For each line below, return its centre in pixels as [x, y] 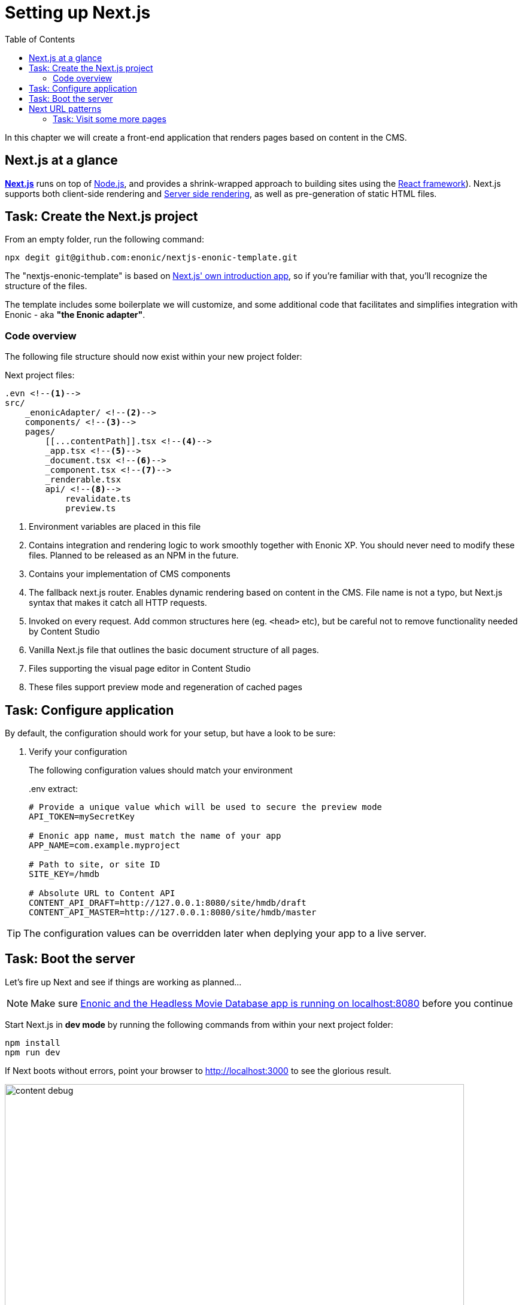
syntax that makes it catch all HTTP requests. [118, 603]
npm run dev [33, 1052]
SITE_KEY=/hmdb [64, 874]
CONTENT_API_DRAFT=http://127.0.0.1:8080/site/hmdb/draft [168, 903]
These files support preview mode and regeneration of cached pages [166, 687]
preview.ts [91, 509]
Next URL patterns [65, 108]
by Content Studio [64, 632]
